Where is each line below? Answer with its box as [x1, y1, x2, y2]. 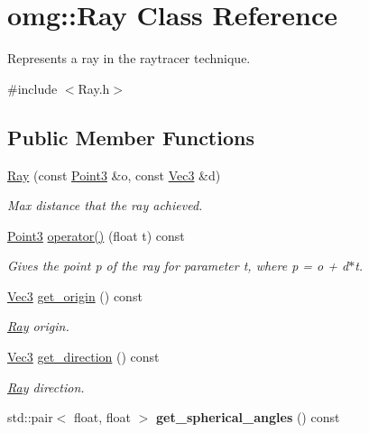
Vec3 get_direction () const [7, 347, 160, 366]
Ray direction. [7, 377, 85, 396]
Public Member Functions [7, 123, 254, 151]
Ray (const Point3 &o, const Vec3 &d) [7, 165, 221, 184]
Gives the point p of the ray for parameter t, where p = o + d [7, 256, 349, 275]
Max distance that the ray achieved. [7, 196, 203, 215]
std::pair [7, 408, 53, 427]
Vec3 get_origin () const [7, 286, 143, 305]
